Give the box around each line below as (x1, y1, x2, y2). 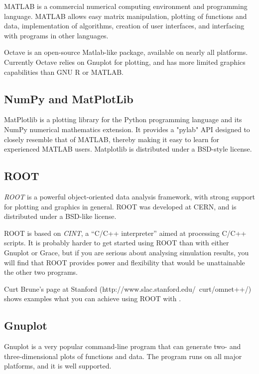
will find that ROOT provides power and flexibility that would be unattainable (4, 257, 245, 267)
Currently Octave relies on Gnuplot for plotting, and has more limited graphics (4, 56, 246, 67)
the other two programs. (4, 267, 78, 277)
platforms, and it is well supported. (4, 361, 112, 371)
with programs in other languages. (4, 30, 109, 40)
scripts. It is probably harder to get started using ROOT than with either (4, 237, 229, 248)
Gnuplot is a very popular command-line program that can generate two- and (4, 341, 241, 352)
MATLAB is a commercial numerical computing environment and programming (4, 1, 248, 11)
